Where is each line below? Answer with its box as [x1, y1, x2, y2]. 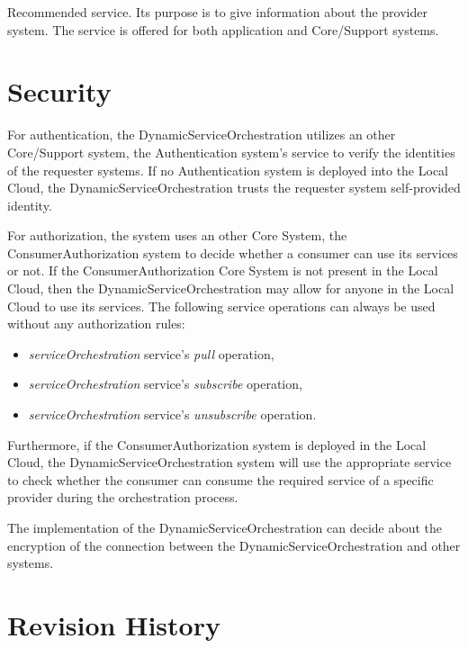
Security [7, 73, 112, 110]
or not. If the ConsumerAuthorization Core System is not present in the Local [7, 261, 438, 280]
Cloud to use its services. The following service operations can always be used [7, 296, 436, 315]
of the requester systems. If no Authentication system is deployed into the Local [7, 160, 448, 179]
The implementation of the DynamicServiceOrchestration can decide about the [7, 518, 442, 536]
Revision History [7, 606, 220, 643]
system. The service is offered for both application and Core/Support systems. [7, 20, 439, 39]
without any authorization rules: [7, 314, 185, 333]
